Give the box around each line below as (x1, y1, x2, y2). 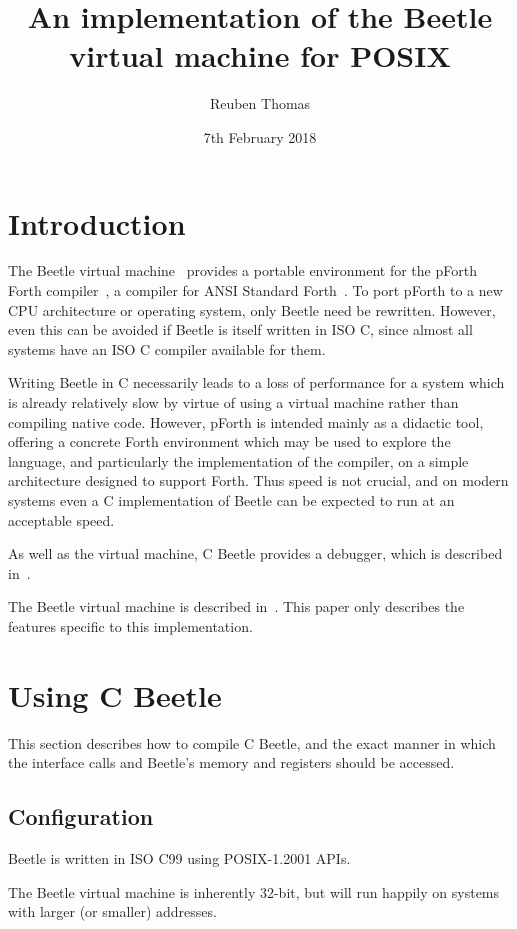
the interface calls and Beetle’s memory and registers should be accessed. (8, 752, 455, 773)
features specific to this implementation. (8, 615, 253, 636)
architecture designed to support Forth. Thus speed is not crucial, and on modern (8, 470, 509, 491)
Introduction (8, 202, 186, 243)
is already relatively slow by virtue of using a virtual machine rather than (8, 392, 459, 412)
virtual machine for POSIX (69, 35, 451, 76)
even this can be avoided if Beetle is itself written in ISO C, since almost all (8, 319, 473, 340)
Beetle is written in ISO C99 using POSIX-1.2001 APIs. (8, 848, 351, 869)
